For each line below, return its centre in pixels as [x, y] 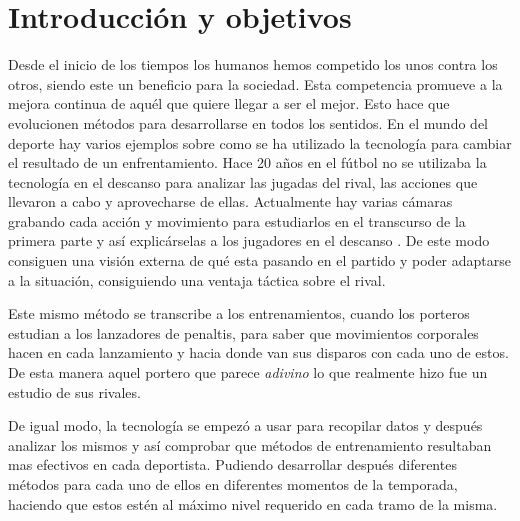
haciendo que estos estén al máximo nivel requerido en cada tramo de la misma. [253, 503]
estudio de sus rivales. [74, 391]
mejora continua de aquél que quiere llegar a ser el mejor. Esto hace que [229, 103]
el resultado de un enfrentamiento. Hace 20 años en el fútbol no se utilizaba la [247, 162]
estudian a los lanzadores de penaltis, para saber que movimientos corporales [243, 332]
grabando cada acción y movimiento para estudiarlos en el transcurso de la [237, 220]
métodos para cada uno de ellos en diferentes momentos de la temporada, [233, 484]
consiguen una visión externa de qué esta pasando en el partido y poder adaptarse [260, 260]
